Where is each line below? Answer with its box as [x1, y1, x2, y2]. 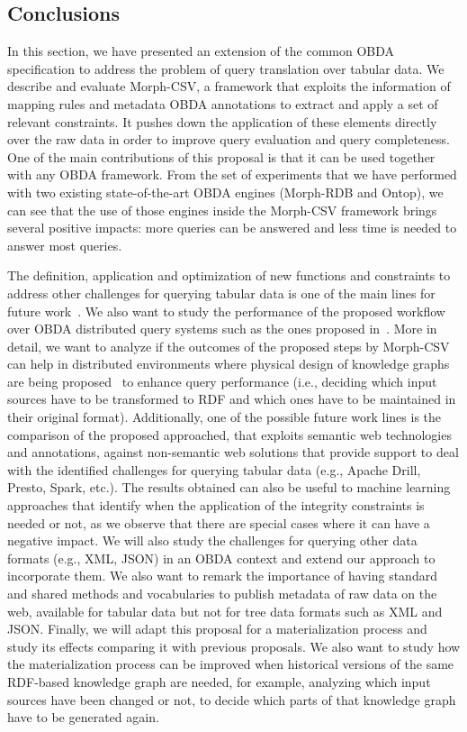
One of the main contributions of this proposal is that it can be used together [7, 147, 436, 166]
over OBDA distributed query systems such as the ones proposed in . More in [7, 319, 437, 338]
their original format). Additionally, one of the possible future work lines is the [7, 407, 442, 426]
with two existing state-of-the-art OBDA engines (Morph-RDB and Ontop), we [7, 182, 444, 201]
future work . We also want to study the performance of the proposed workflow [7, 301, 445, 320]
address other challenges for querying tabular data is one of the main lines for [7, 283, 436, 302]
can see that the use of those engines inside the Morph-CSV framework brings [7, 200, 437, 219]
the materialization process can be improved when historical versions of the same [7, 654, 454, 673]
